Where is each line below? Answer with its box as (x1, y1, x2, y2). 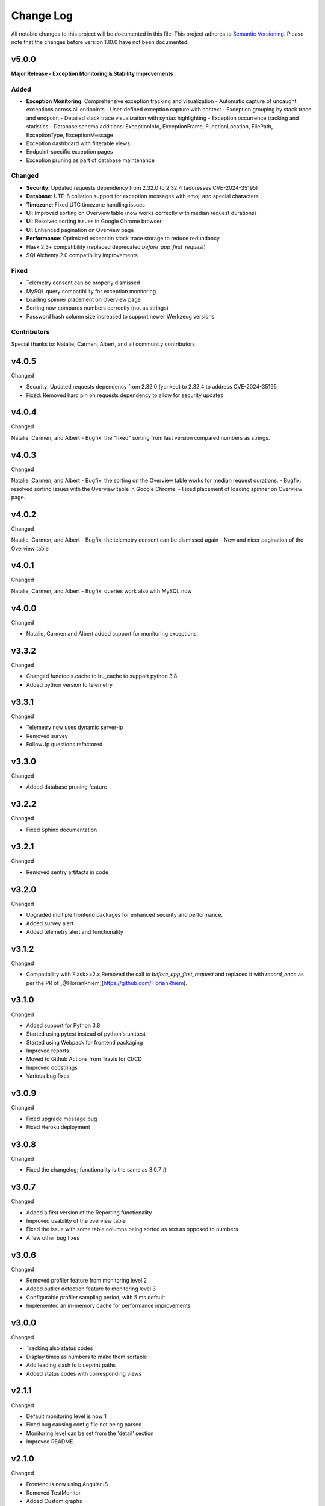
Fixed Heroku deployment (26, 1123, 90, 1131)
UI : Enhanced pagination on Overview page (26, 226, 134, 233)
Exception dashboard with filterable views (26, 139, 131, 147)
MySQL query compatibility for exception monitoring (26, 287, 156, 295)
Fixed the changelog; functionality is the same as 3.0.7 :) (26, 1166, 167, 1173)
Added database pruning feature (26, 783, 108, 790)
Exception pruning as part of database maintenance (26, 157, 155, 164)
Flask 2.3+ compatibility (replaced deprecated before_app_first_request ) (26, 243, 206, 250)
